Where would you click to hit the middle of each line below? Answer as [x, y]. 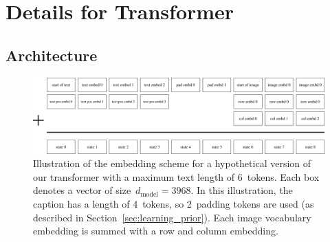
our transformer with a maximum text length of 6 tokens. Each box [176, 176]
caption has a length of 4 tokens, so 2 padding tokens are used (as [174, 203]
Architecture [52, 55]
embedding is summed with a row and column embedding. [156, 231]
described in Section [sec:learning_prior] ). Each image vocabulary [172, 217]
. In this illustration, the [242, 190]
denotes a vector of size [82, 190]
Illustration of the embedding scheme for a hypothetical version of [172, 163]
